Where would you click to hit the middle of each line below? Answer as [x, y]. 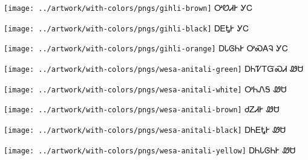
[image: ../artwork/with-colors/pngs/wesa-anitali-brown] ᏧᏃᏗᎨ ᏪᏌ [142, 109]
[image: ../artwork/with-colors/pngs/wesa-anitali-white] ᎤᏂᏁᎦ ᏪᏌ [145, 88]
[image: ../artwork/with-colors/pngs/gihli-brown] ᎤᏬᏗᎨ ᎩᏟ [128, 7]
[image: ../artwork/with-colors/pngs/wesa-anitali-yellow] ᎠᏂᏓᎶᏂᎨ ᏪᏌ [150, 149]
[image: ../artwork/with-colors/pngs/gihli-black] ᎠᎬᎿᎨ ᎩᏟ [126, 27]
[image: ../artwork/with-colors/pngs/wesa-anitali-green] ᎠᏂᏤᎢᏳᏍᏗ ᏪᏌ [154, 68]
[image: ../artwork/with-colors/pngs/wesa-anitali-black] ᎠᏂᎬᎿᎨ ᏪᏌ [145, 129]
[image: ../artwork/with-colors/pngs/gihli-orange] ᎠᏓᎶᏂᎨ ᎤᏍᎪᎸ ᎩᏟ [146, 48]
